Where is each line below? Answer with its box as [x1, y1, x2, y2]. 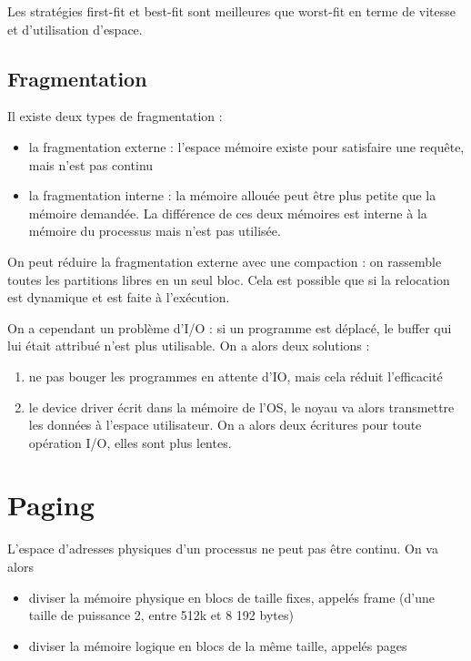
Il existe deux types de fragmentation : [7, 107, 223, 126]
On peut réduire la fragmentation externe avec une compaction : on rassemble [7, 251, 442, 270]
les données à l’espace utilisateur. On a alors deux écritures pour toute [28, 415, 422, 434]
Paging [7, 486, 95, 524]
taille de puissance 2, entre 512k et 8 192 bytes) [28, 605, 294, 625]
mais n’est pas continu [28, 155, 154, 174]
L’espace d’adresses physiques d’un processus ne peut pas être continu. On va [7, 539, 438, 558]
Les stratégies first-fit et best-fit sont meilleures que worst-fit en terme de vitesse [7, 2, 456, 20]
